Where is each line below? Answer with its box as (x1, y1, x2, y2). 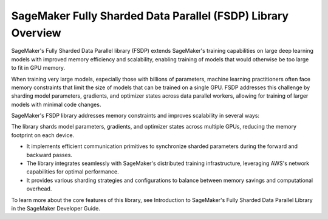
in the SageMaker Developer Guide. (11, 204, 100, 212)
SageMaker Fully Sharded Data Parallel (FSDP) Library (11, 9, 289, 22)
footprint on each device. (11, 131, 75, 139)
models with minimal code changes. (11, 101, 101, 108)
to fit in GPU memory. (11, 64, 66, 72)
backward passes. (26, 151, 73, 158)
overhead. (26, 185, 52, 192)
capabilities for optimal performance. (26, 168, 120, 175)
